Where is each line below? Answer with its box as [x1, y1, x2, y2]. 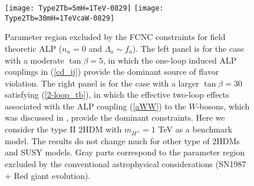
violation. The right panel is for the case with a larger [5, 77, 199, 89]
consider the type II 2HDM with [5, 123, 122, 135]
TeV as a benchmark [158, 123, 232, 135]
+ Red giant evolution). [5, 169, 91, 181]
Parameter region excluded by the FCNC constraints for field [5, 31, 226, 43]
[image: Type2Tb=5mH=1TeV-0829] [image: [5, 4, 164, 12]
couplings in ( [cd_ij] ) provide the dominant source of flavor [5, 65, 219, 78]
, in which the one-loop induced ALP [103, 54, 237, 66]
